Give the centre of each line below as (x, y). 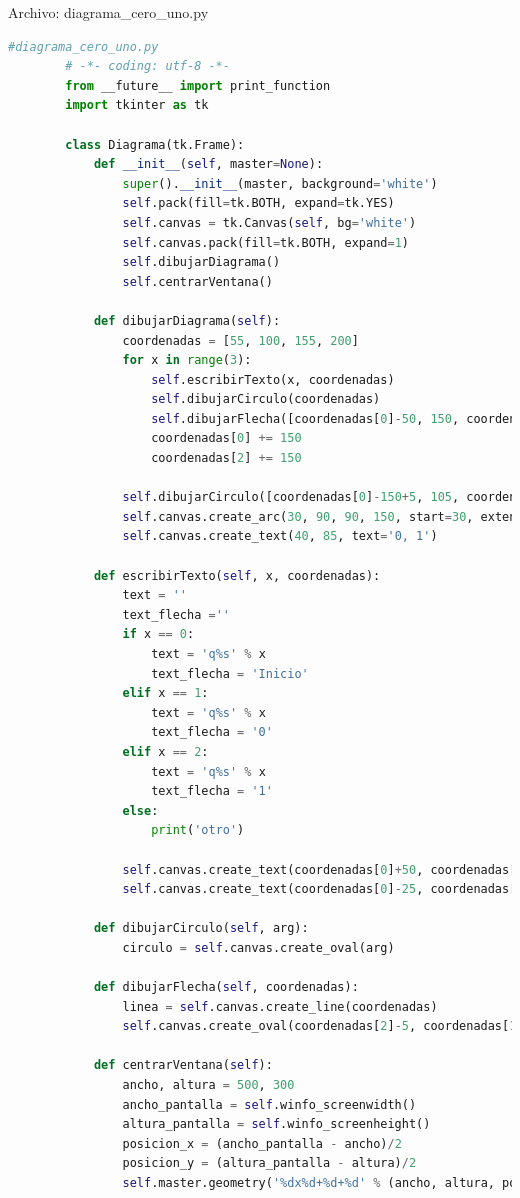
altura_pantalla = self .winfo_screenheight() (276, 1124)
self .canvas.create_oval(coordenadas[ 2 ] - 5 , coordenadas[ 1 (319, 1026)
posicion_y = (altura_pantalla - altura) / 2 (269, 1163)
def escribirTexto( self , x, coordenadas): (237, 575)
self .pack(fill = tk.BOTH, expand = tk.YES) (258, 203)
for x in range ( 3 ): (187, 360)
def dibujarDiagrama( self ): (187, 320)
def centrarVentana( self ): (183, 1065)
